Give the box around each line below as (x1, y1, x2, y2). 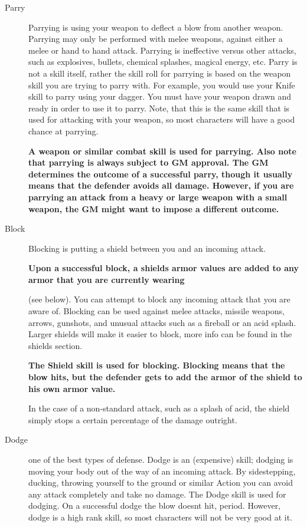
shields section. (28, 339, 83, 351)
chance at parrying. (28, 124, 99, 137)
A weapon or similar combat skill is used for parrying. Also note (28, 144, 296, 157)
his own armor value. (28, 382, 116, 394)
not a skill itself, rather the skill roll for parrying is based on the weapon (28, 67, 291, 79)
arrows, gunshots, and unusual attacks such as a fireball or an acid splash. (28, 316, 296, 328)
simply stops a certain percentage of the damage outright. (28, 413, 237, 426)
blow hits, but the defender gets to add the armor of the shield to (28, 371, 302, 383)
